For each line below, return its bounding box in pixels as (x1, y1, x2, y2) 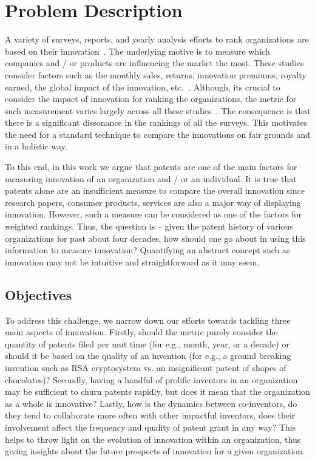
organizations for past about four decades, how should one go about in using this (5, 231, 306, 244)
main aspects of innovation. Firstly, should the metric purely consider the (5, 326, 278, 338)
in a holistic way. (5, 140, 67, 152)
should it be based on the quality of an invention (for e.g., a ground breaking (5, 349, 291, 362)
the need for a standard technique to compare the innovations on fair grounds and (5, 128, 310, 140)
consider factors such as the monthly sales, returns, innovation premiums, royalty (5, 68, 307, 81)
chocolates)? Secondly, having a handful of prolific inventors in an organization (5, 373, 298, 386)
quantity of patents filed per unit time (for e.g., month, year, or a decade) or (5, 337, 290, 350)
